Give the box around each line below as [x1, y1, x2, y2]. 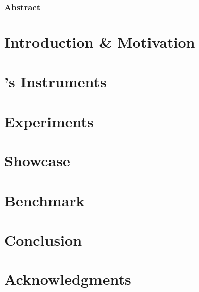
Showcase [4, 150, 70, 171]
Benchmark [4, 190, 85, 210]
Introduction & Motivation [4, 32, 195, 52]
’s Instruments [4, 71, 107, 92]
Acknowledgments [4, 269, 131, 289]
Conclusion [4, 229, 82, 250]
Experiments [4, 110, 94, 131]
